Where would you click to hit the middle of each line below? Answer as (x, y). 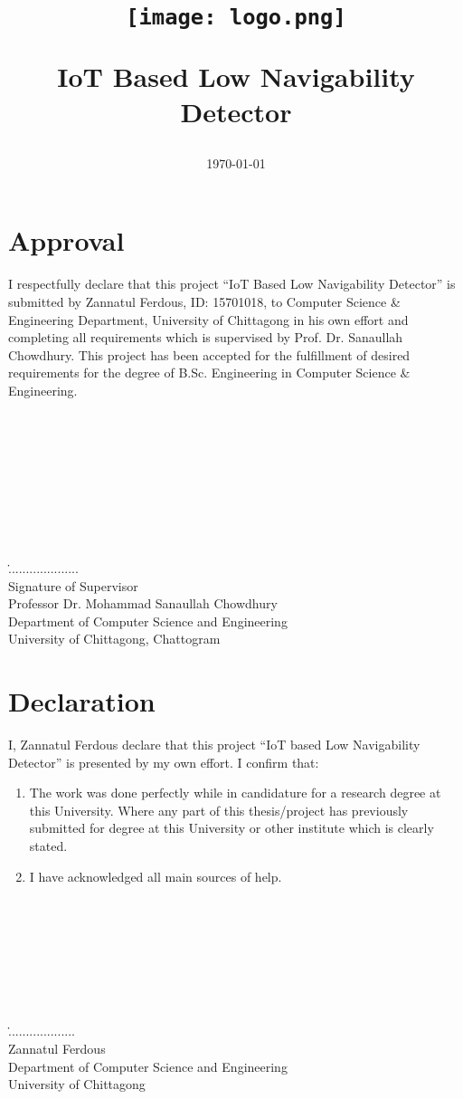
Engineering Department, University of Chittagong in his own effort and (208, 319)
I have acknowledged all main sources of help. (156, 876)
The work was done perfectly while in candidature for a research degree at (235, 793)
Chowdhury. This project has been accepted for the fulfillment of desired (209, 354)
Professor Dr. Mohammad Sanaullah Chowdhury (143, 603)
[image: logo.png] (236, 18)
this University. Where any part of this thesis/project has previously (219, 810)
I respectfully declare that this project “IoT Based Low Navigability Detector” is (232, 284)
